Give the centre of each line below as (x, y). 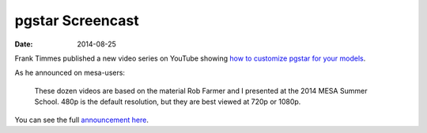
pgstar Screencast (77, 20)
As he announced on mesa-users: (70, 73)
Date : (24, 44)
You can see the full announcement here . (82, 120)
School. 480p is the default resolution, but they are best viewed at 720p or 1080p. (168, 102)
